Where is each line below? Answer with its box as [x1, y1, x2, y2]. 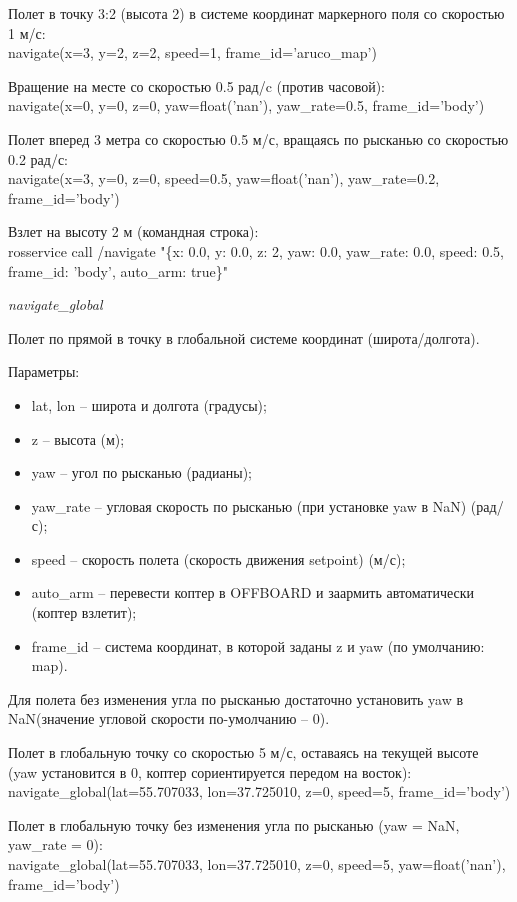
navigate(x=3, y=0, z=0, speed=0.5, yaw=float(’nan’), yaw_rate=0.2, [8, 168, 440, 189]
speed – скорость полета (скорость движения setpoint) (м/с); [31, 548, 406, 569]
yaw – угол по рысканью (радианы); [31, 462, 252, 483]
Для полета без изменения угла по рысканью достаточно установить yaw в [8, 688, 464, 709]
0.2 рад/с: [8, 148, 68, 169]
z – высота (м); [31, 428, 125, 449]
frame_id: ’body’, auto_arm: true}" [8, 260, 229, 281]
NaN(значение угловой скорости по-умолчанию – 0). [8, 708, 330, 729]
